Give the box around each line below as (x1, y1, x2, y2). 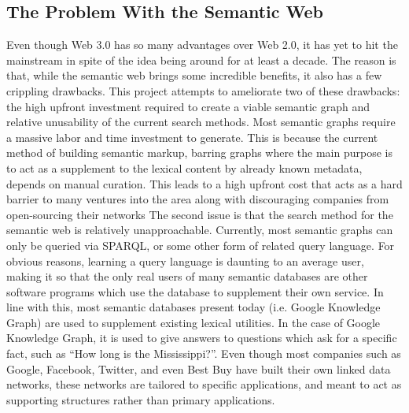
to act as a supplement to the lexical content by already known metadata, (6, 159, 363, 176)
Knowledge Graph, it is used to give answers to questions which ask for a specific (6, 329, 397, 346)
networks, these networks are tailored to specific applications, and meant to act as (6, 376, 402, 393)
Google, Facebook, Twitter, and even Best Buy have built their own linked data (6, 360, 391, 377)
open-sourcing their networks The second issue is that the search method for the (6, 206, 393, 222)
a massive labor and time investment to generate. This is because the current (6, 128, 378, 145)
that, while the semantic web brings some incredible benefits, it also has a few (6, 67, 382, 84)
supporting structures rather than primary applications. (6, 391, 275, 407)
